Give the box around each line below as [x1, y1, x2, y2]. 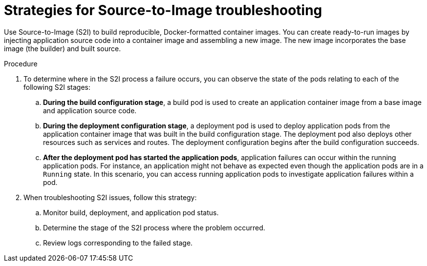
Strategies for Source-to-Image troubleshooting [4, 2, 322, 19]
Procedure [4, 59, 38, 68]
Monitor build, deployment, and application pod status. [43, 208, 219, 217]
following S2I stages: [23, 82, 91, 91]
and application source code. [43, 106, 137, 115]
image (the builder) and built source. [4, 44, 121, 53]
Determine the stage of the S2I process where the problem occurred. [43, 223, 265, 232]
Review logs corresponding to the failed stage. [43, 238, 193, 247]
